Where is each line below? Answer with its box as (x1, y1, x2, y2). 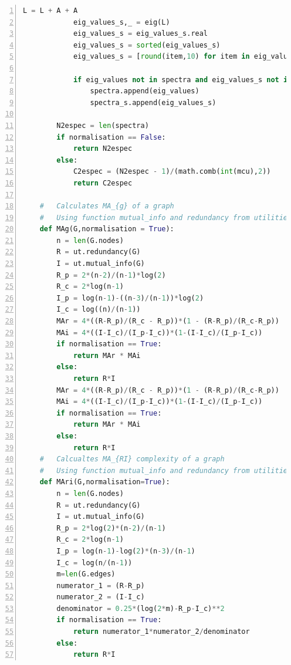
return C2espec (73, 178, 133, 187)
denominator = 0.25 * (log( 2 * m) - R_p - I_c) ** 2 (56, 604, 225, 613)
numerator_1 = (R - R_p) (56, 581, 145, 590)
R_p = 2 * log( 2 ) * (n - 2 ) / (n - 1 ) (56, 524, 166, 532)
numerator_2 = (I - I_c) (56, 593, 145, 602)
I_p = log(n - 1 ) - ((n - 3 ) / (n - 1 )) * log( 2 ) (56, 293, 204, 302)
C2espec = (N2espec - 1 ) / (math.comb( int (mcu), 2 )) (73, 167, 271, 176)
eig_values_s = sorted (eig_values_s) (73, 40, 221, 49)
